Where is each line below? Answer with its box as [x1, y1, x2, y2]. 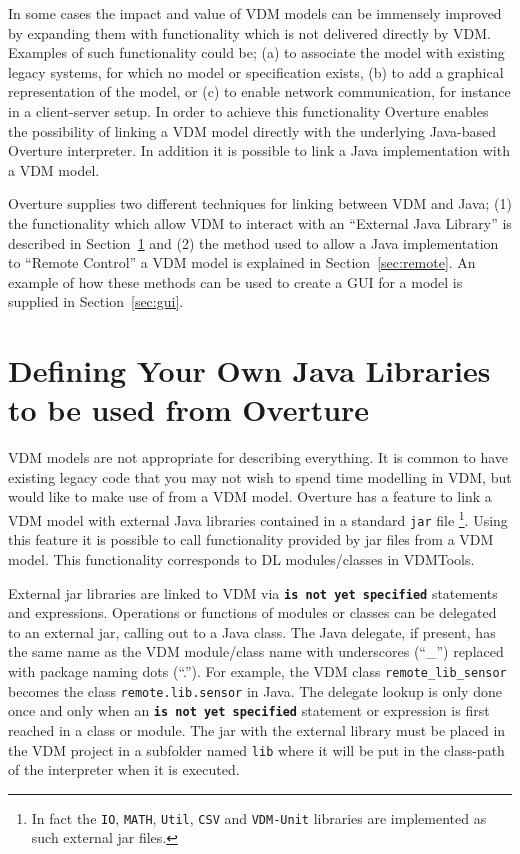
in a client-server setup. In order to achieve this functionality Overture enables [8, 100, 489, 121]
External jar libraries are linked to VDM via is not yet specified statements [8, 582, 498, 603]
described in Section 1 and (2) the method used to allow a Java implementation [8, 232, 499, 253]
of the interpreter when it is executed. [8, 759, 240, 780]
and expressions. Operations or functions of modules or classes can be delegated [8, 602, 497, 623]
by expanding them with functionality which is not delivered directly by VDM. [8, 22, 492, 43]
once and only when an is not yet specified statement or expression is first [8, 700, 490, 721]
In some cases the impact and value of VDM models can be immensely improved [8, 3, 502, 23]
